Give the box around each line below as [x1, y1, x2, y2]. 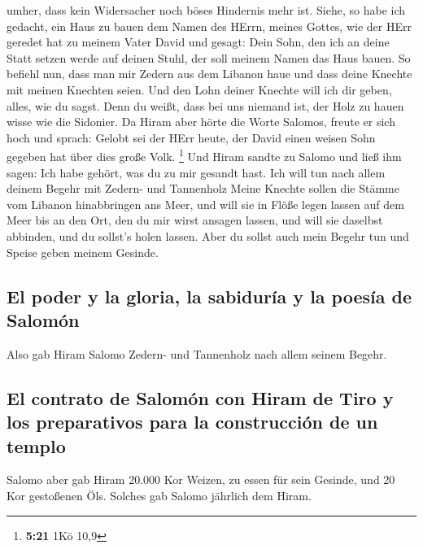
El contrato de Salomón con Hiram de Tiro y [7, 385, 394, 410]
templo [7, 433, 66, 458]
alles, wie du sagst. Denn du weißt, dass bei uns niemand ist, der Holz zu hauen [7, 97, 404, 114]
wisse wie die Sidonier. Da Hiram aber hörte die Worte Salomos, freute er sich [7, 113, 395, 130]
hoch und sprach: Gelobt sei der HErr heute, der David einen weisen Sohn [7, 129, 376, 146]
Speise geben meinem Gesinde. [7, 243, 159, 260]
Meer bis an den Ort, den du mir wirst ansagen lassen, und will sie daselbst [7, 211, 383, 229]
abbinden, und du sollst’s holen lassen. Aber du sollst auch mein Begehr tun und [7, 227, 409, 244]
